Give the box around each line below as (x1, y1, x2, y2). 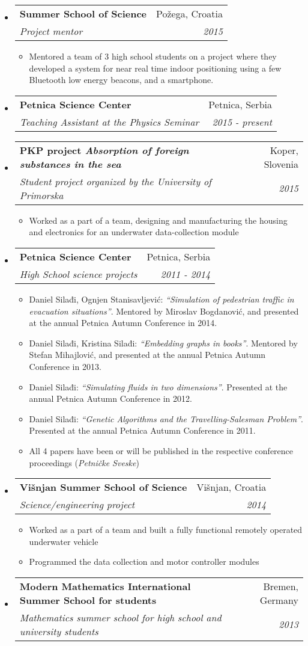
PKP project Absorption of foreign (19, 143, 189, 157)
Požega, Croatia (156, 7, 223, 20)
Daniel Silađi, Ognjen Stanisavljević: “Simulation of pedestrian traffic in (29, 292, 294, 305)
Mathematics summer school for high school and (19, 610, 222, 624)
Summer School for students (19, 592, 157, 607)
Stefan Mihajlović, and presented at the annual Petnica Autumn (29, 348, 266, 361)
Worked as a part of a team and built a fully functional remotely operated (29, 523, 303, 536)
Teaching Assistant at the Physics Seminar (19, 114, 199, 129)
